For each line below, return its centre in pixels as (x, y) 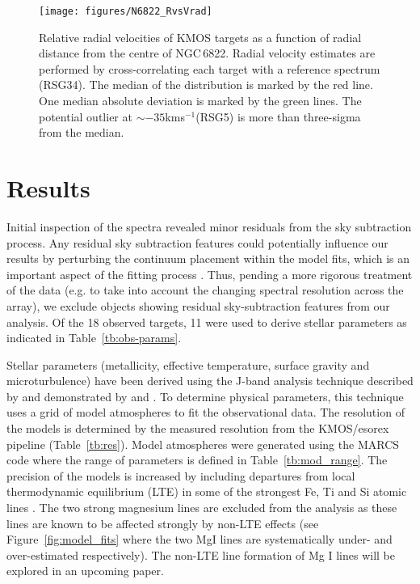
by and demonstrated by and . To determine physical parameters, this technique (205, 396)
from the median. (82, 132)
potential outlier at (86, 116)
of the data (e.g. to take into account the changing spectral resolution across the (205, 290)
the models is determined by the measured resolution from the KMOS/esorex (198, 428)
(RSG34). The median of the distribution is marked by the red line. (206, 85)
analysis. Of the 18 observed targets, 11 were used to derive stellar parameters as (207, 322)
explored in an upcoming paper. (85, 571)
